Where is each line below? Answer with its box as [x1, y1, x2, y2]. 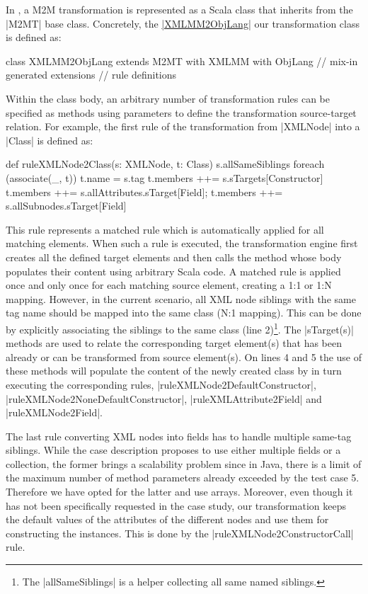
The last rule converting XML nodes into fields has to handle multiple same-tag [6, 428, 352, 443]
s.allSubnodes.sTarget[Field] [6, 198, 127, 213]
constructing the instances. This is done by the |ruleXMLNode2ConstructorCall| [6, 525, 354, 540]
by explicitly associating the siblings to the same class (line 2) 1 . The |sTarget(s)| [6, 319, 354, 336]
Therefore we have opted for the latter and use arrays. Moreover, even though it [6, 484, 353, 499]
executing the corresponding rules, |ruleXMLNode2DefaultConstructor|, [6, 377, 316, 392]
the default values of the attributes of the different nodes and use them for [6, 512, 329, 527]
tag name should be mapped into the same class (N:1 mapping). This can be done [6, 305, 362, 320]
